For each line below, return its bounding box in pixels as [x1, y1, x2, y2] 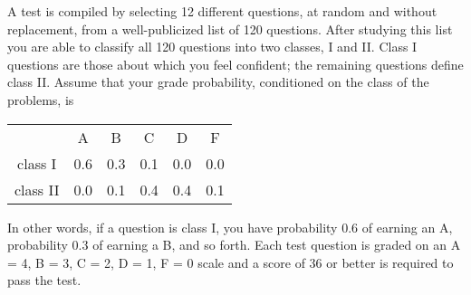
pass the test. [7, 271, 82, 290]
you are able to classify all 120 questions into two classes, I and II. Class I [7, 37, 418, 56]
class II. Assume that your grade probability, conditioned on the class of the [7, 72, 429, 91]
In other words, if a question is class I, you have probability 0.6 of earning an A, [7, 217, 453, 236]
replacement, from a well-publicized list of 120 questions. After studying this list [7, 19, 453, 38]
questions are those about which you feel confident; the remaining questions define [7, 54, 464, 73]
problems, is [7, 90, 74, 109]
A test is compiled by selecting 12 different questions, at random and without [7, 2, 437, 20]
